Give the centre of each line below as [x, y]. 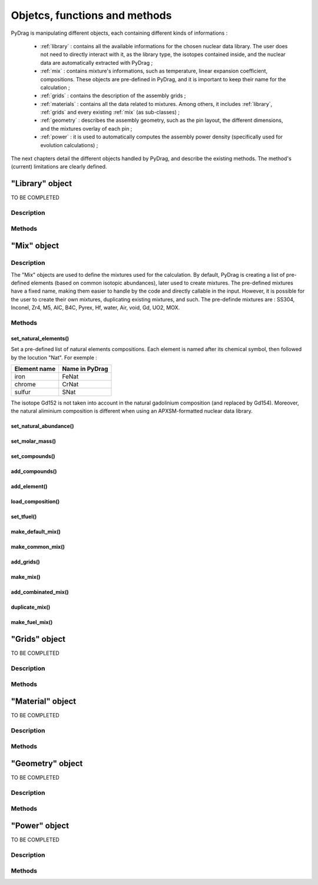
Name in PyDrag [85, 369]
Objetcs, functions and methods [91, 15]
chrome [25, 384]
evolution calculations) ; [69, 145]
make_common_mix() [38, 547]
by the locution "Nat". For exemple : [54, 357]
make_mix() [26, 577]
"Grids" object [38, 639]
